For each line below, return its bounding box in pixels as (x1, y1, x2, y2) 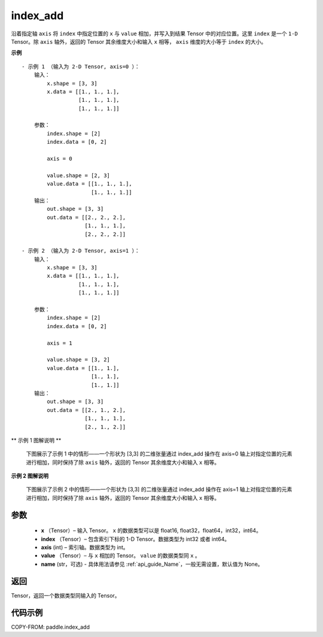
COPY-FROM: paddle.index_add (11, 623, 90, 630)
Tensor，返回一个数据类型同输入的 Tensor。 (11, 591, 120, 599)
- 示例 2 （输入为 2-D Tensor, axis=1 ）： (22, 247, 140, 254)
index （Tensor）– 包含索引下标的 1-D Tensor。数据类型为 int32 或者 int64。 (41, 535, 230, 542)
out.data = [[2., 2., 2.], (47, 214, 126, 221)
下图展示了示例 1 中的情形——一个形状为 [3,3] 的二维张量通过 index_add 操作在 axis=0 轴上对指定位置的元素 (26, 450, 292, 457)
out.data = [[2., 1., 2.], (47, 407, 126, 413)
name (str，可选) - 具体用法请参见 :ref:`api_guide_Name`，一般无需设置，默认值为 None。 (41, 560, 263, 568)
